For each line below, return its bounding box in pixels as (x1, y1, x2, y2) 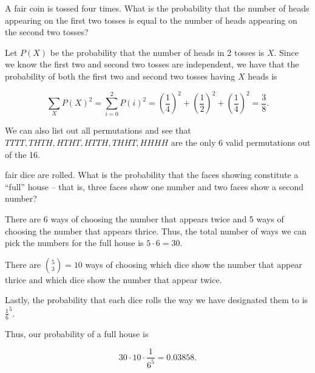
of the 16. (5, 148, 40, 160)
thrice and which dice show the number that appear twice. (5, 273, 222, 286)
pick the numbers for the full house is (5, 236, 144, 249)
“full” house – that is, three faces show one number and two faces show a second (5, 180, 304, 193)
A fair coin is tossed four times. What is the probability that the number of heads (5, 2, 310, 14)
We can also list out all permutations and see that (5, 124, 191, 137)
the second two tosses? (5, 26, 89, 38)
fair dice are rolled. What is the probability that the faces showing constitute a (5, 168, 299, 181)
